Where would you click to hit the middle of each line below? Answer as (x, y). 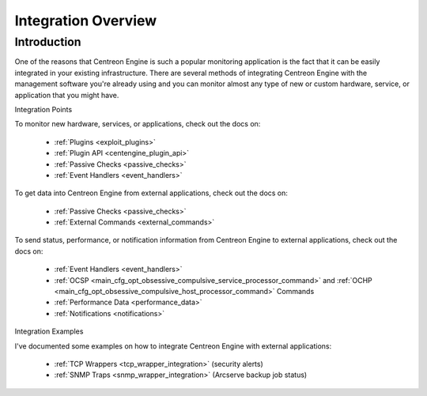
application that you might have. (67, 95)
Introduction (48, 42)
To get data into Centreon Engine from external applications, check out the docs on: (151, 193)
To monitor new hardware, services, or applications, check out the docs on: (138, 124)
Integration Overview (86, 21)
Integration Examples (49, 331)
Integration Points (43, 109)
